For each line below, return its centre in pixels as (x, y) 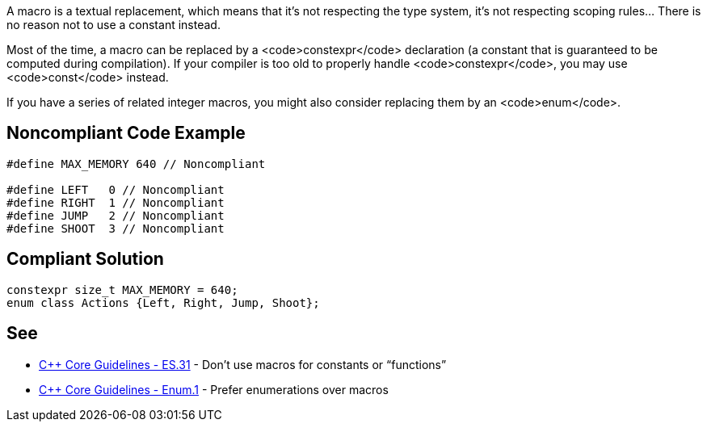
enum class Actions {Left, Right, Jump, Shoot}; (163, 302)
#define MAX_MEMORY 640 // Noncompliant (136, 164)
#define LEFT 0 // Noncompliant (116, 189)
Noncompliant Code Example (126, 133)
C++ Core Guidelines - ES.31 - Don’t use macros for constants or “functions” (243, 364)
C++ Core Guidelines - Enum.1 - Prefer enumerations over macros (214, 389)
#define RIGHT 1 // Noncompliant (116, 202)
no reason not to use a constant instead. (114, 25)
